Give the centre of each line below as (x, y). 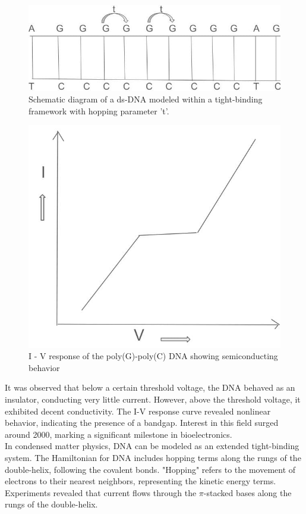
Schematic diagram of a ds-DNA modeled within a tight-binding (146, 99)
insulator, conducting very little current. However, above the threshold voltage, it (153, 399)
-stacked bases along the (247, 492)
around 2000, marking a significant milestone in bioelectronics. (119, 434)
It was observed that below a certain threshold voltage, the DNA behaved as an (150, 387)
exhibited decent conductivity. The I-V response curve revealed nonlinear (138, 411)
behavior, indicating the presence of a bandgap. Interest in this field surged (142, 423)
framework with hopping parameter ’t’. (99, 110)
